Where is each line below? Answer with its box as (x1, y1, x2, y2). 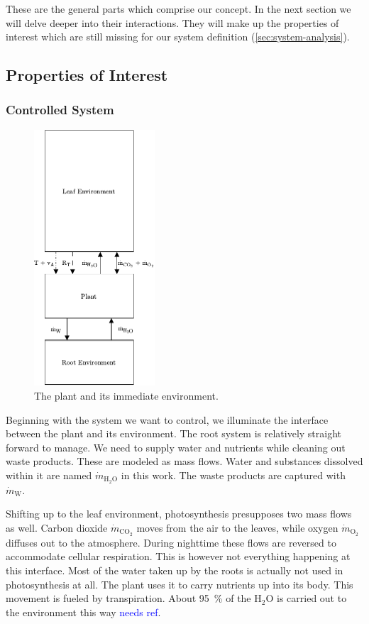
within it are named (6, 467, 92, 482)
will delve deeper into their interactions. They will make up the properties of (6, 15, 339, 30)
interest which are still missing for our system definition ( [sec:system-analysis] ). (6, 29, 350, 44)
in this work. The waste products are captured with (121, 467, 346, 482)
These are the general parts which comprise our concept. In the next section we (6, 1, 351, 16)
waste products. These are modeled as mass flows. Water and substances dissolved (6, 454, 363, 469)
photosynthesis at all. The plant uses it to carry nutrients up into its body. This (6, 576, 353, 591)
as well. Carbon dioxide (6, 520, 108, 535)
